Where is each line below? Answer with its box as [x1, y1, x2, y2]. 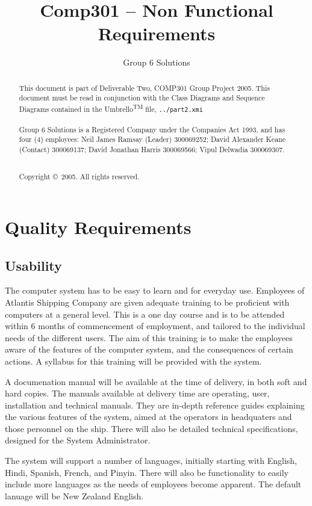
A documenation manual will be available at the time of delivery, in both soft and [5, 375, 307, 387]
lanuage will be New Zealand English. [5, 489, 144, 502]
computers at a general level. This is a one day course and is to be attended [5, 307, 285, 320]
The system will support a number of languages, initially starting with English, [5, 454, 297, 467]
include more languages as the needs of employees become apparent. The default [5, 478, 302, 490]
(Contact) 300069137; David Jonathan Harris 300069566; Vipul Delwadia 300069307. [19, 144, 285, 155]
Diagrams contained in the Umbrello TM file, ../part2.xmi [19, 102, 203, 114]
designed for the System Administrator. [5, 434, 151, 446]
